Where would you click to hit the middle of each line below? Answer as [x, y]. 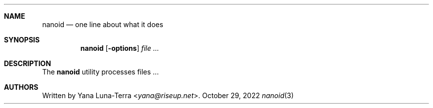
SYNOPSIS [22, 40]
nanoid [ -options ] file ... [120, 48]
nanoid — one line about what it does [103, 24]
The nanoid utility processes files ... [101, 72]
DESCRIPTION [28, 63]
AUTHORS [21, 87]
